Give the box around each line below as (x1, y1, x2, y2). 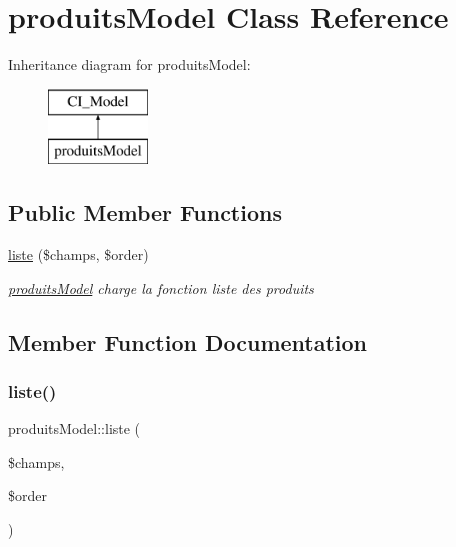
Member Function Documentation (8, 326, 368, 357)
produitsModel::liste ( (8, 418, 141, 439)
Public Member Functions (8, 197, 282, 228)
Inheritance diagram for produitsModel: (8, 54, 251, 75)
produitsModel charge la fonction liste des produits (8, 277, 314, 298)
